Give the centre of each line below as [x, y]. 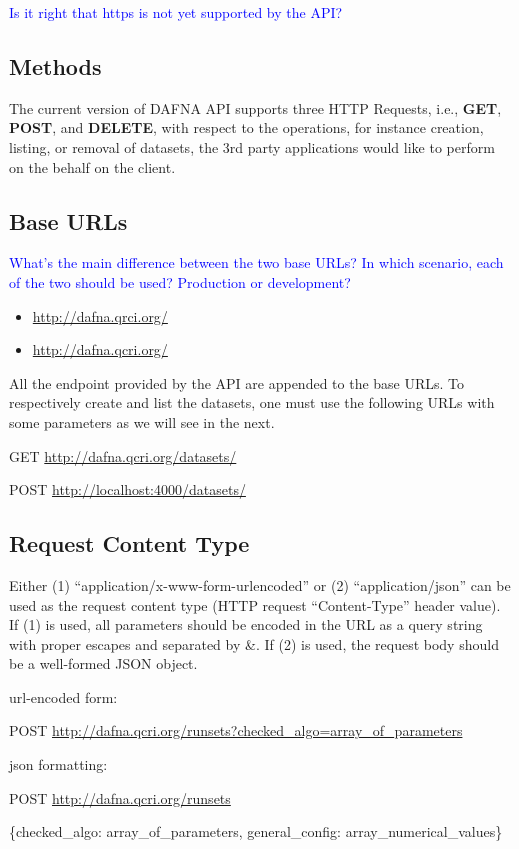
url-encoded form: [63, 696]
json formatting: [58, 764]
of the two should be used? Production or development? [180, 281]
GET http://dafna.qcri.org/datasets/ [123, 455]
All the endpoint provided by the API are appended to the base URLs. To [237, 382]
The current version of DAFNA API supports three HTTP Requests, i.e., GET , [255, 107]
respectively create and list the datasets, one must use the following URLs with [252, 402]
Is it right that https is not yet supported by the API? [176, 12]
